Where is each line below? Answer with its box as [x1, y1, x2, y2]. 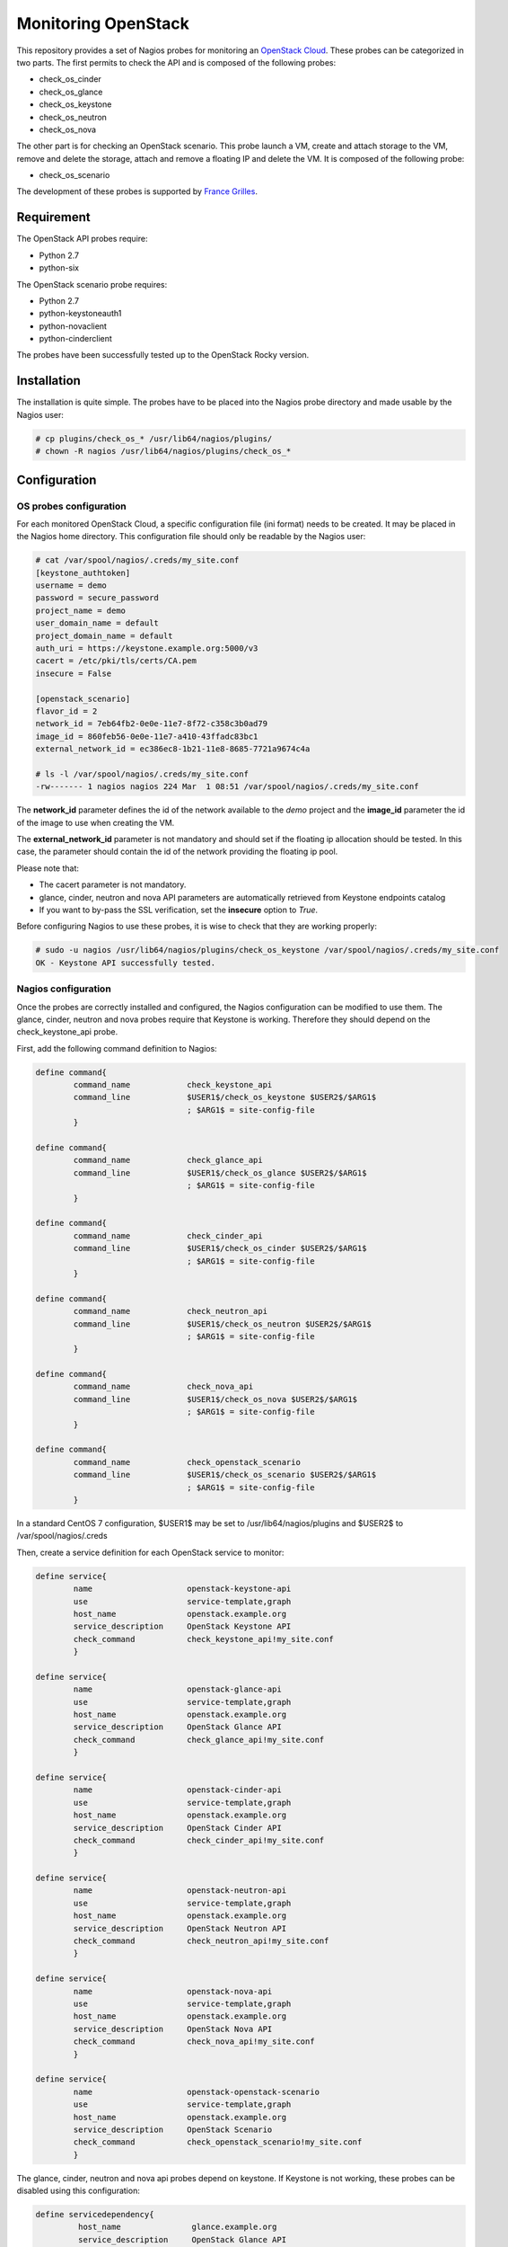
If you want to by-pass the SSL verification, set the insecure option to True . [39, 904, 319, 916]
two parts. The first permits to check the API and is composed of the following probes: [16, 57, 337, 67]
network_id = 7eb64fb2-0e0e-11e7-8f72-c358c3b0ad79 [35, 719, 268, 729]
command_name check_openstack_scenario [73, 1457, 301, 1467]
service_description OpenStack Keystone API [73, 1621, 292, 1631]
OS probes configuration [16, 500, 127, 512]
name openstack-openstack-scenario [73, 2086, 320, 2097]
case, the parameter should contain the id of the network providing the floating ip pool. [16, 846, 338, 857]
